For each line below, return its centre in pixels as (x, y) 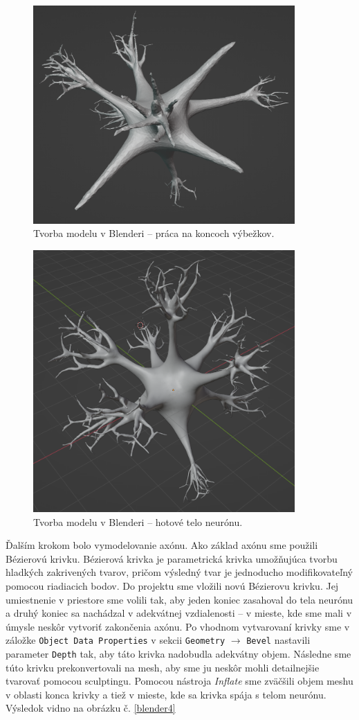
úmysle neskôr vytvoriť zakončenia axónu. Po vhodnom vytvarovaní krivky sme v (178, 626)
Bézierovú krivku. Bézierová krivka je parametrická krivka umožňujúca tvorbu (172, 558)
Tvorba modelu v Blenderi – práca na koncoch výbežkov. (154, 233)
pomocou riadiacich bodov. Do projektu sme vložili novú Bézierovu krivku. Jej (172, 585)
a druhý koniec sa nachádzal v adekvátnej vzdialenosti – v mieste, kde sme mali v (179, 613)
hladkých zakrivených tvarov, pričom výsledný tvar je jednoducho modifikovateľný (179, 572)
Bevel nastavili (278, 640)
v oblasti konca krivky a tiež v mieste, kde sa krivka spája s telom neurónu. (166, 694)
